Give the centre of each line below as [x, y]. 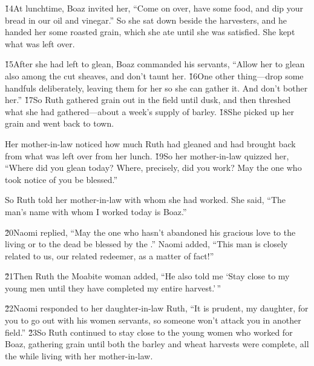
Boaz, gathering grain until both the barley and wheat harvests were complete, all [157, 344]
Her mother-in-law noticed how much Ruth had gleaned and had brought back [150, 143]
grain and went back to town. [60, 123]
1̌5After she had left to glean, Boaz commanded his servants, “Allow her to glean [155, 64]
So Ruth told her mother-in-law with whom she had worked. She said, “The [146, 200]
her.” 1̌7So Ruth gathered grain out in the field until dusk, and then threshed [148, 100]
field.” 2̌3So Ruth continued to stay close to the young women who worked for [149, 332]
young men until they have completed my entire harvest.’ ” [113, 288]
